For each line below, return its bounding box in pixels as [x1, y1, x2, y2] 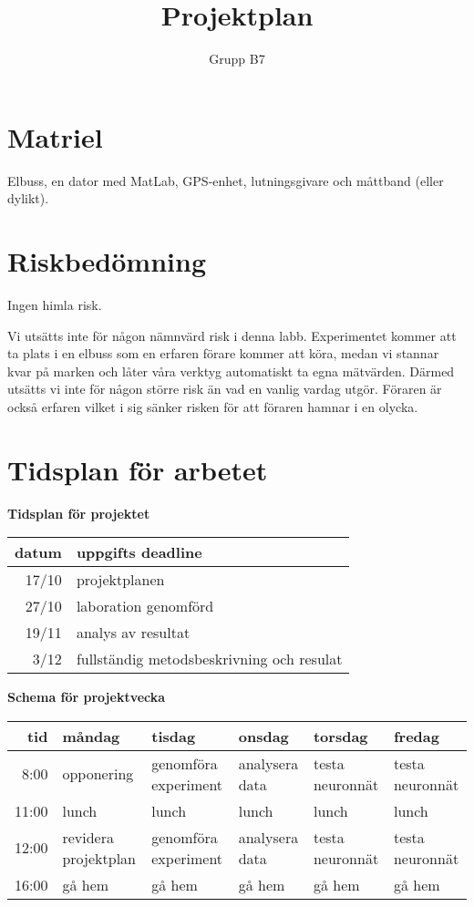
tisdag [151, 725, 196, 747]
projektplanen [76, 569, 165, 591]
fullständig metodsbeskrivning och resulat [76, 648, 343, 670]
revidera [62, 826, 114, 848]
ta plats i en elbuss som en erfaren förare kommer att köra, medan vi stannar [7, 344, 439, 363]
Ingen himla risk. [7, 294, 102, 314]
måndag [62, 725, 120, 747]
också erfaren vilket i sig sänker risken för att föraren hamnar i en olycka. [7, 397, 418, 416]
